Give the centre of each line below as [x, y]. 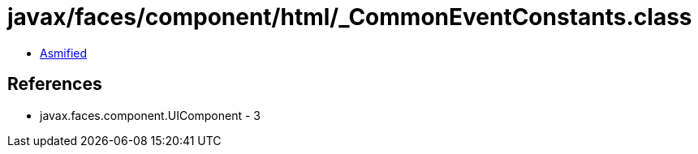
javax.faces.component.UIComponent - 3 [151, 115]
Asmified [64, 53]
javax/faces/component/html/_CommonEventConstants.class [350, 17]
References [55, 84]
